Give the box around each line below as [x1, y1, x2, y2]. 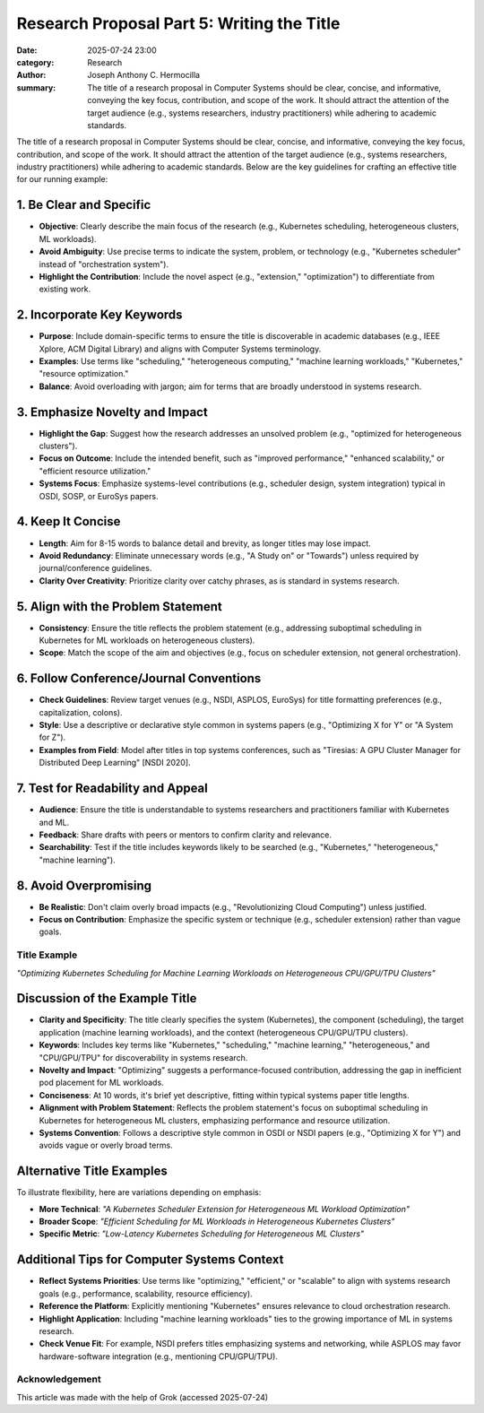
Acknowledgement [16, 1373, 102, 1385]
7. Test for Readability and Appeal [16, 781, 208, 796]
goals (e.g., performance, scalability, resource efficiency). [39, 1287, 253, 1299]
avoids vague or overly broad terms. [39, 1140, 174, 1151]
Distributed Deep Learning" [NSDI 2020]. [39, 758, 192, 768]
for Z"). [39, 732, 66, 743]
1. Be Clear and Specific [16, 197, 151, 212]
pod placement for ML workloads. [39, 1077, 165, 1088]
